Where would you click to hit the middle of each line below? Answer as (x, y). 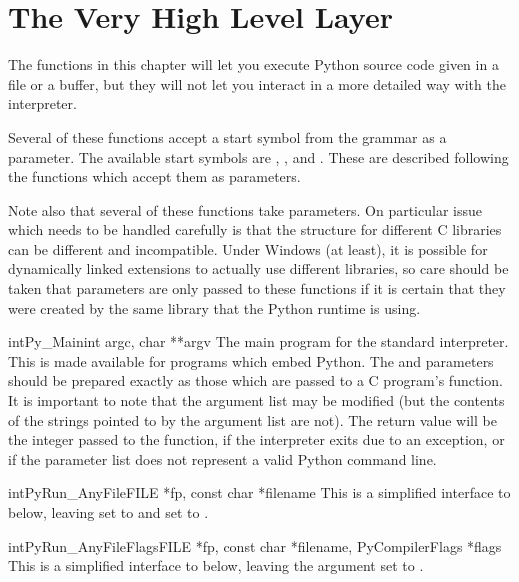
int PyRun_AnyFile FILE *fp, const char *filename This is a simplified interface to (259, 492)
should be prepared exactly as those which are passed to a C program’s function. (255, 380)
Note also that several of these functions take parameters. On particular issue (245, 209)
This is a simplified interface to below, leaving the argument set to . (216, 565)
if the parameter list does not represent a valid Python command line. (222, 458)
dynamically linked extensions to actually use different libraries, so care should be (258, 268)
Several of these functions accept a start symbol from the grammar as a (227, 136)
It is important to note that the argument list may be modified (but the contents (256, 400)
